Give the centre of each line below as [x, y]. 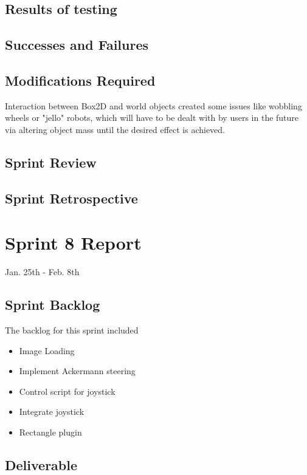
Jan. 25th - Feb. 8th [42, 272]
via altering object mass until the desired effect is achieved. [115, 129]
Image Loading [47, 350]
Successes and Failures [77, 45]
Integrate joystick [52, 412]
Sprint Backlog [53, 305]
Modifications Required [80, 80]
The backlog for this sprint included [72, 330]
